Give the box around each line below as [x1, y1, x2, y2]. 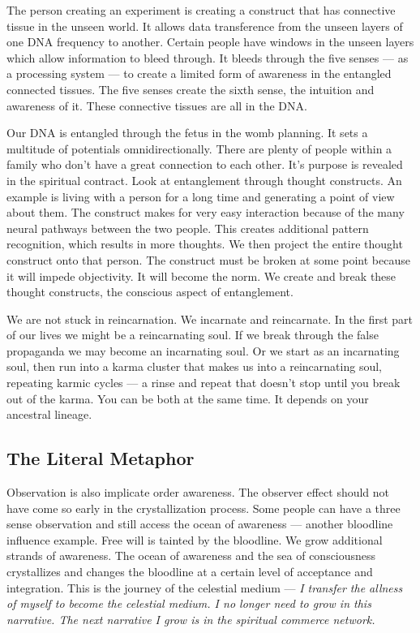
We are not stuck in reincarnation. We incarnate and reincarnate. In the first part [6, 310, 414, 327]
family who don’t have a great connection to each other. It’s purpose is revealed [6, 156, 403, 173]
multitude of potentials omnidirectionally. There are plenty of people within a [6, 140, 392, 157]
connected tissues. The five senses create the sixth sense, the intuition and [6, 80, 375, 97]
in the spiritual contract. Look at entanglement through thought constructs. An [6, 171, 402, 188]
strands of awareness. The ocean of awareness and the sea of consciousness [6, 547, 376, 564]
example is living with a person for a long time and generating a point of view [6, 187, 395, 205]
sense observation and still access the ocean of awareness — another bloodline [6, 515, 393, 532]
